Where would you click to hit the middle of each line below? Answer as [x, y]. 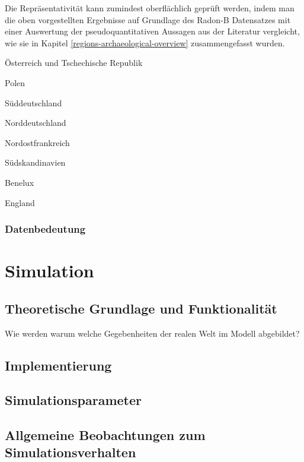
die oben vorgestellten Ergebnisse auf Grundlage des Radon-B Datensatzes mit [148, 19]
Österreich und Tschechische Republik [74, 63]
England [20, 202]
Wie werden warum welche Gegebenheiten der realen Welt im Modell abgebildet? [152, 333]
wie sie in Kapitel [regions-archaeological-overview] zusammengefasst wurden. [145, 42]
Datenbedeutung [45, 229]
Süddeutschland [33, 102]
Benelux [20, 182]
